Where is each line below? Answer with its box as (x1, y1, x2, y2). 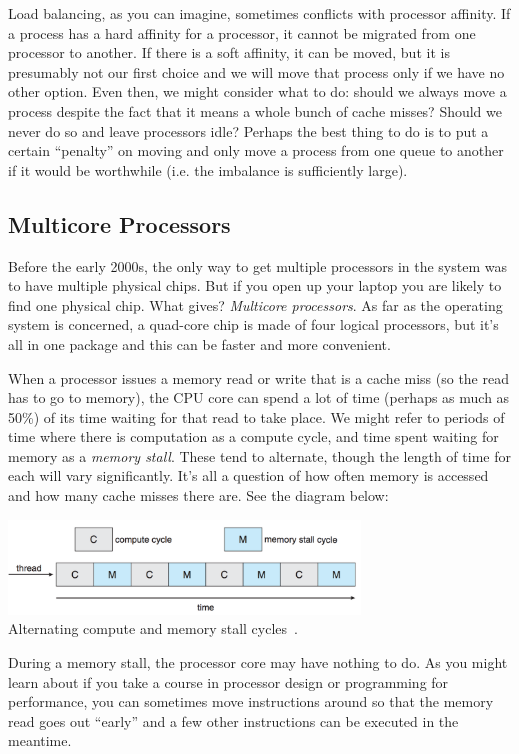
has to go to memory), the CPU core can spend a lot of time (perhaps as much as (8, 387, 510, 408)
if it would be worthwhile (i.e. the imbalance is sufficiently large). (8, 159, 408, 180)
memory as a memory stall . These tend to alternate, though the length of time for (8, 445, 511, 466)
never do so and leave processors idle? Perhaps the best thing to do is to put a (8, 120, 489, 141)
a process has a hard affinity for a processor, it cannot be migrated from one (8, 22, 476, 43)
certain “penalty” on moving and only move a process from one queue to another (8, 140, 504, 161)
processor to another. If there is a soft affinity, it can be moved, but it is (8, 42, 450, 63)
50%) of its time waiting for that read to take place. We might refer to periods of (8, 406, 505, 427)
